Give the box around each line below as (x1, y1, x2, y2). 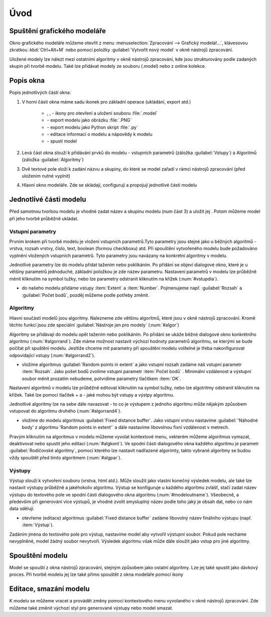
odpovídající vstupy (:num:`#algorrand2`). (9, 352, 95, 358)
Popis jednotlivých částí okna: (9, 89, 71, 95)
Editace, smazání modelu (9, 585, 90, 593)
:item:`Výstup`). (22, 522, 54, 528)
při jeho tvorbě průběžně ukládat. (9, 215, 79, 221)
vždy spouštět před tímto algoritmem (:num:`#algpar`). (9, 454, 122, 460)
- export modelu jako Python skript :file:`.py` (47, 124, 138, 130)
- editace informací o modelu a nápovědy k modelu (47, 131, 153, 138)
